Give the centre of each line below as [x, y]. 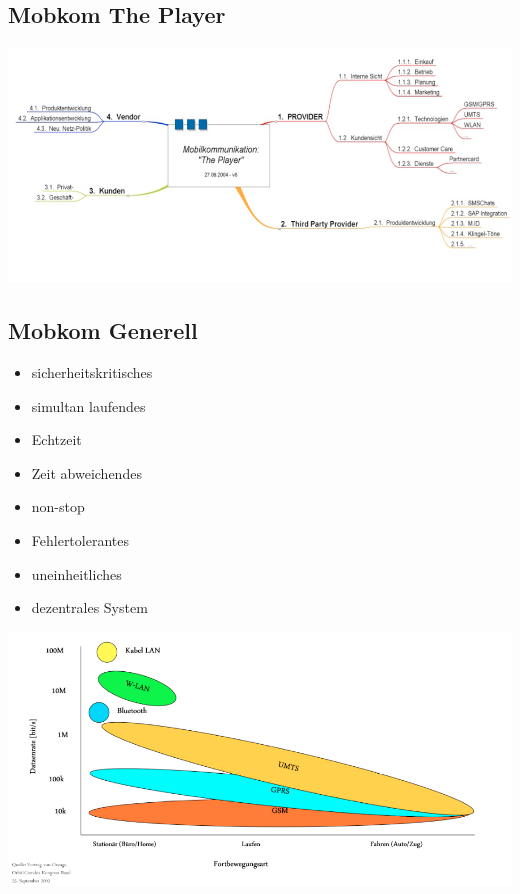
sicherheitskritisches [92, 371]
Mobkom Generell [103, 330]
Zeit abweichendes [86, 472]
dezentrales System [89, 607]
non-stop [58, 506]
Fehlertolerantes [80, 539]
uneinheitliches [76, 573]
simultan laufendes [88, 405]
